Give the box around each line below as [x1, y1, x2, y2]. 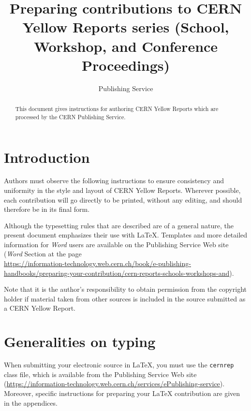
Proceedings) [81, 55, 170, 75]
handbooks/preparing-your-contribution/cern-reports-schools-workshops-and [4, 268, 230, 278]
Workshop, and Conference [33, 36, 218, 56]
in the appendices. [4, 397, 58, 408]
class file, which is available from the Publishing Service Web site [4, 369, 197, 379]
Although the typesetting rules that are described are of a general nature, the [4, 220, 234, 230]
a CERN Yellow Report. [4, 303, 76, 313]
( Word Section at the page [4, 249, 82, 259]
